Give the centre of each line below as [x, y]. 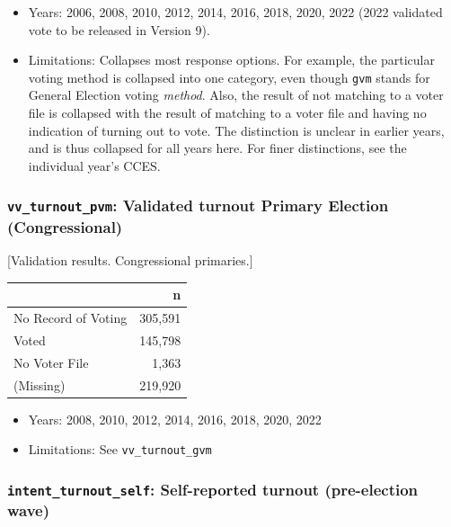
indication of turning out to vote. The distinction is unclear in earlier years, [236, 130]
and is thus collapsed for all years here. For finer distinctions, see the [217, 148]
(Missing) [40, 384]
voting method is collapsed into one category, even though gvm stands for [229, 77]
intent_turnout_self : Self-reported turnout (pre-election [213, 489]
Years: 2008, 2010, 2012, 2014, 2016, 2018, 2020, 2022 [175, 419]
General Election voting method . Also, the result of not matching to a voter [236, 95]
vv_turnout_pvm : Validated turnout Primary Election [198, 205]
